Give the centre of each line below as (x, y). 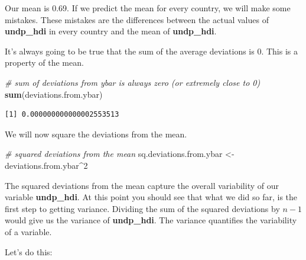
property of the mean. (44, 62)
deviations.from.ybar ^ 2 (46, 165)
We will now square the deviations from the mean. (96, 134)
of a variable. (28, 231)
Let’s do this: (29, 251)
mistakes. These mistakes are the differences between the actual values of (137, 19)
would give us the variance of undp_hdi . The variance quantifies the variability (151, 220)
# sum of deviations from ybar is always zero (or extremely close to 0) (133, 82)
